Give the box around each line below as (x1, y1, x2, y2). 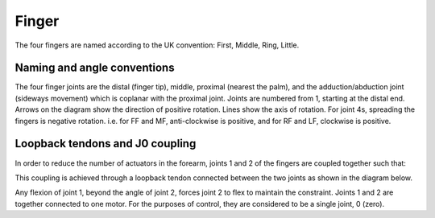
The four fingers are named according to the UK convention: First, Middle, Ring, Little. (14, 40, 300, 50)
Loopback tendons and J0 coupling (14, 137, 197, 150)
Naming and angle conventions (14, 61, 175, 75)
